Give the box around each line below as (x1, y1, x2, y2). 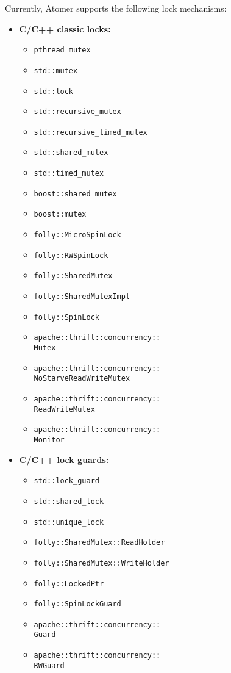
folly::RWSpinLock (34, 251, 108, 260)
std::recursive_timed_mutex (34, 128, 147, 137)
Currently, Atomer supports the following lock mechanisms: (5, 2, 227, 14)
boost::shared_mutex (34, 189, 117, 198)
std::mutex (34, 66, 78, 75)
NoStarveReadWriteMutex (34, 374, 130, 383)
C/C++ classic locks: (19, 22, 111, 35)
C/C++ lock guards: (19, 453, 109, 466)
